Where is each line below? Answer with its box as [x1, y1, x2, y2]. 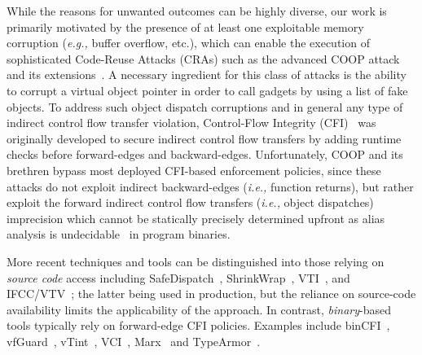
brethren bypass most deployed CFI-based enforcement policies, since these [7, 161, 381, 178]
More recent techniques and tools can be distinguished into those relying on [7, 252, 385, 270]
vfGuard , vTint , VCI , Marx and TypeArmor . [7, 332, 261, 349]
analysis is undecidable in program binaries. [7, 226, 231, 243]
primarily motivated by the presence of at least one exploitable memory [7, 18, 364, 35]
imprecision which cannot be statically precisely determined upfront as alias [7, 209, 385, 226]
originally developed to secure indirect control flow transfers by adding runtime [7, 129, 402, 147]
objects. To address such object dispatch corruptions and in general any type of [7, 98, 403, 115]
